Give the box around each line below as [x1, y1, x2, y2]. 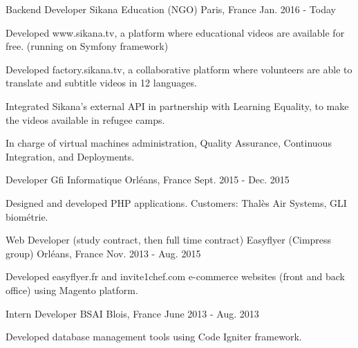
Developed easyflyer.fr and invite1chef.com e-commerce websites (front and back [6, 269, 345, 284]
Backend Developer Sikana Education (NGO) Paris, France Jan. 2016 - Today [6, 2, 336, 16]
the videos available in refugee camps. [6, 112, 165, 127]
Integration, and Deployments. [6, 149, 135, 163]
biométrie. [6, 209, 48, 223]
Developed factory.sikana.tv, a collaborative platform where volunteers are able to [6, 62, 352, 76]
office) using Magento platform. [6, 282, 138, 297]
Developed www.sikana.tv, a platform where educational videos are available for [6, 25, 345, 39]
